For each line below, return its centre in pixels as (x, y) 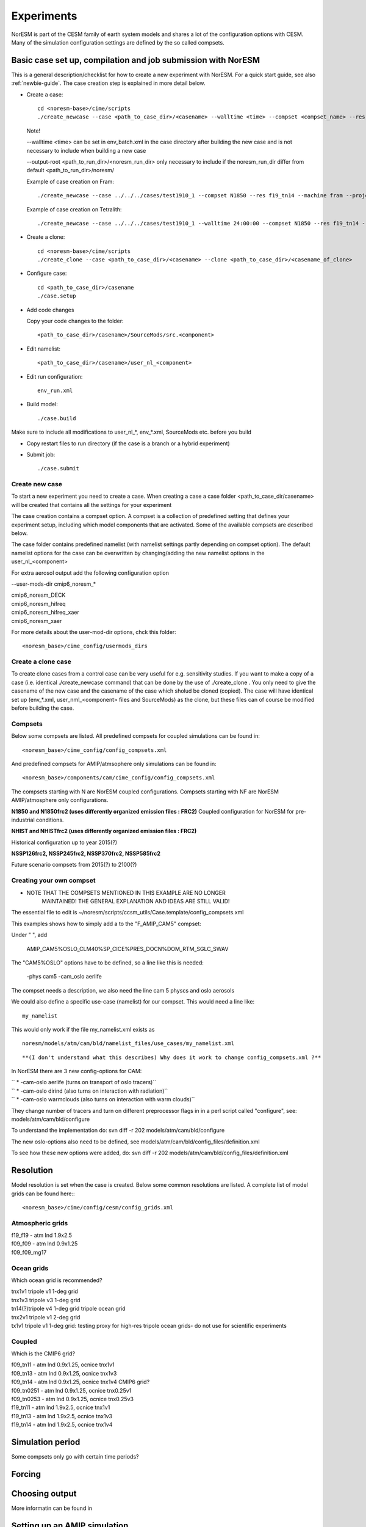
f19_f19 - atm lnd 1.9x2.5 (42, 1235)
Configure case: (47, 273)
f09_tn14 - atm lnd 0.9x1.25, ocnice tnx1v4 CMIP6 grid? (81, 1382)
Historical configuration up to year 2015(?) (64, 842)
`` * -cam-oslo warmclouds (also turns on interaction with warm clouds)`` (103, 1099)
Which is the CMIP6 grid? (43, 1354)
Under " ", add (29, 935)
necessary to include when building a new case (86, 150)
